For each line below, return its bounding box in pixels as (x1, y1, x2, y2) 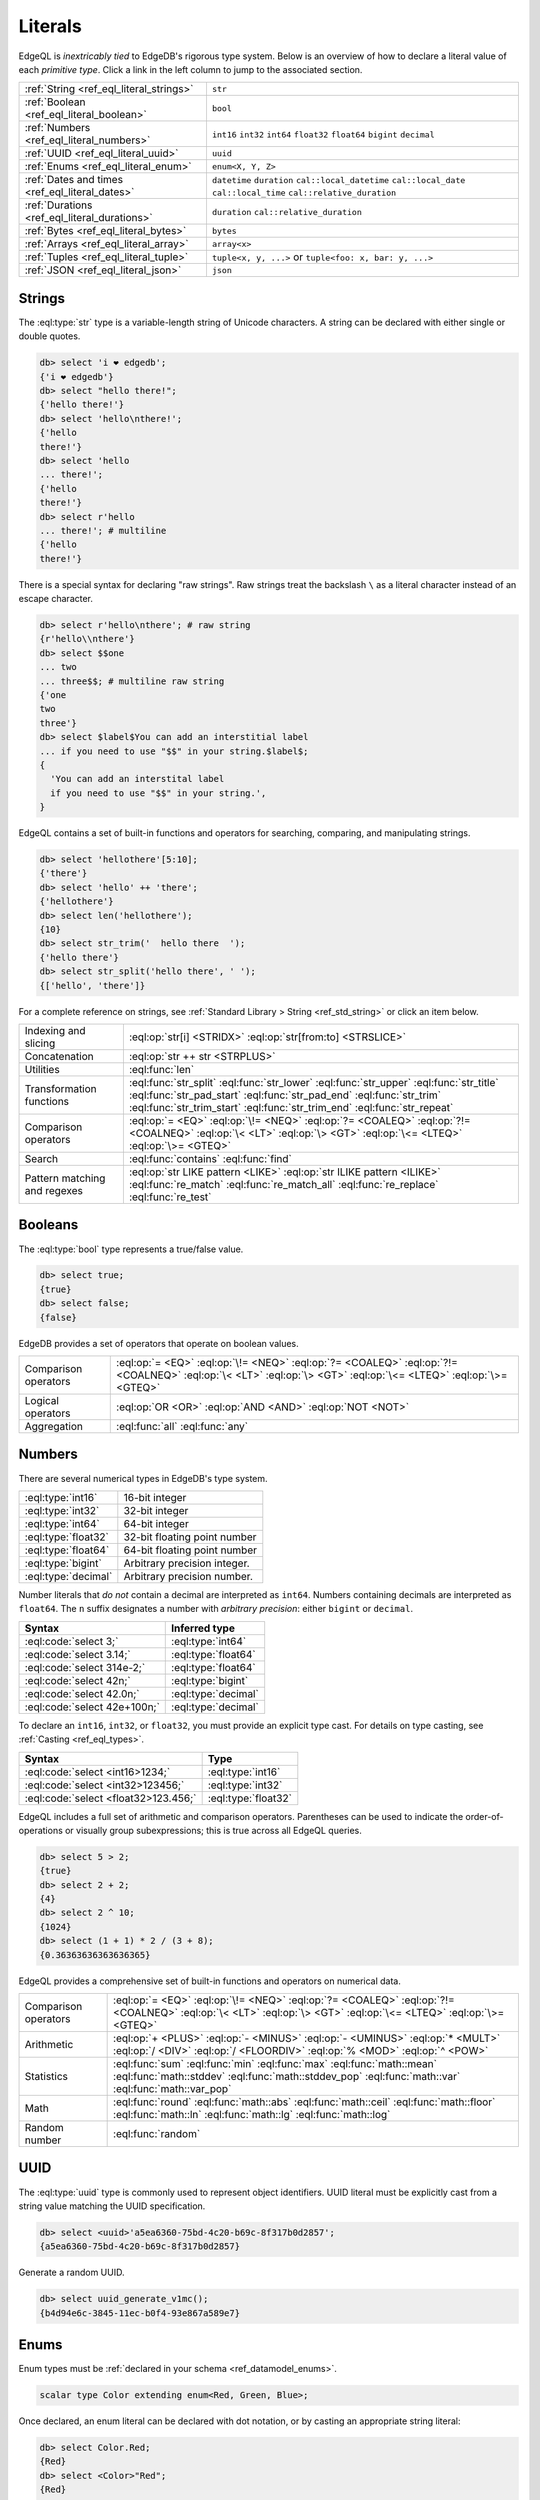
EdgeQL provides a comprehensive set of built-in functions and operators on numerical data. (18, 1975, 402, 1987)
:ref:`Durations (24, 198, 93, 212)
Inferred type (171, 1621, 235, 1635)
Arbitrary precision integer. (123, 1556, 250, 1570)
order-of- (465, 1810, 504, 1822)
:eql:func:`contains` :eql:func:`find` (128, 1151, 292, 1165)
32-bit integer (123, 1503, 189, 1517)
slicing (24, 1036, 56, 1050)
